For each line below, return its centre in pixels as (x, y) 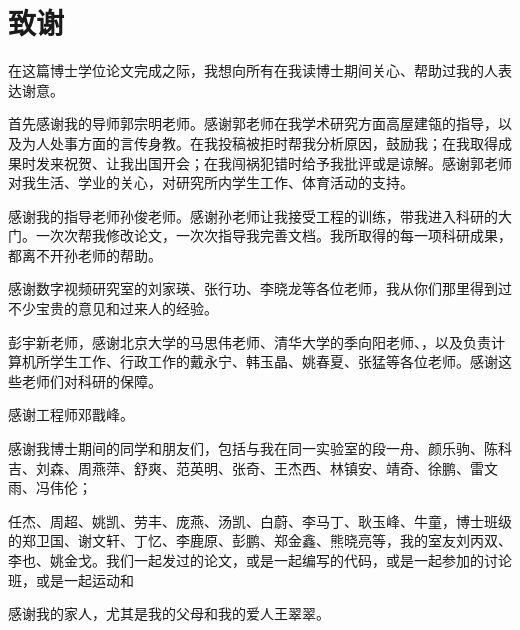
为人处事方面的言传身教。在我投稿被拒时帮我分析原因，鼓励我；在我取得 (259, 142)
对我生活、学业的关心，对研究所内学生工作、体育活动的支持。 (211, 182)
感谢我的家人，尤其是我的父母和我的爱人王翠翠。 (169, 613)
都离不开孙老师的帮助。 (85, 254)
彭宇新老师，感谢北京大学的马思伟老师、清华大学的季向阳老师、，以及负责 (249, 341)
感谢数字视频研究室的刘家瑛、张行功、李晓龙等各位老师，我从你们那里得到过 (260, 288)
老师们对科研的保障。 (91, 380)
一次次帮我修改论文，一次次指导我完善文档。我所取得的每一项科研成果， (273, 235)
